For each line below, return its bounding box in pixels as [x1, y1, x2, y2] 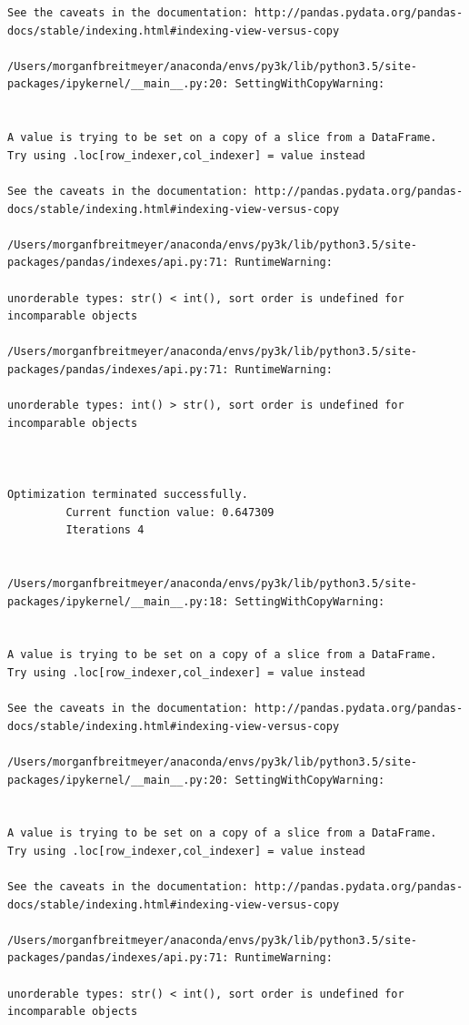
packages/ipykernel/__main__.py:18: [7, 594, 229, 608]
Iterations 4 [65, 523, 145, 537]
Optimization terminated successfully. [7, 488, 248, 502]
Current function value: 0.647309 [65, 505, 274, 519]
